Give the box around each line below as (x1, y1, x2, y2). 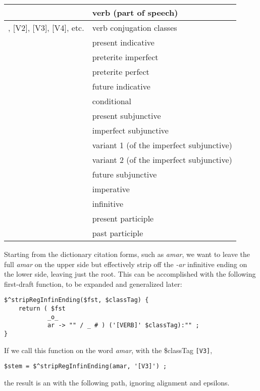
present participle (92, 212, 154, 224)
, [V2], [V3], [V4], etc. (8, 22, 84, 33)
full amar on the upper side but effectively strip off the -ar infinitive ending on (4, 258, 247, 269)
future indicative (92, 80, 150, 92)
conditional (92, 95, 132, 107)
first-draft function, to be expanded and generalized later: (4, 278, 182, 289)
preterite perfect (92, 66, 149, 77)
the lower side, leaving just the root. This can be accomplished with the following (4, 269, 256, 279)
